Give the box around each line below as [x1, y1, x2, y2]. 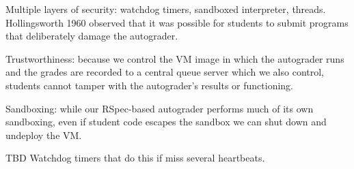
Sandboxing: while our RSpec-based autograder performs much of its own [5, 101, 314, 115]
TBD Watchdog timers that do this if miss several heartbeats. [5, 151, 265, 165]
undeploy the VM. [5, 127, 82, 142]
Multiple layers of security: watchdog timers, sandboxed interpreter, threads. [5, 2, 326, 16]
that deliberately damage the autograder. [5, 29, 178, 43]
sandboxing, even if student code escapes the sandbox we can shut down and [5, 114, 327, 129]
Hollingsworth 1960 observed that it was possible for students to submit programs [5, 15, 349, 29]
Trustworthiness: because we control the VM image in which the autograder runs [5, 51, 344, 65]
